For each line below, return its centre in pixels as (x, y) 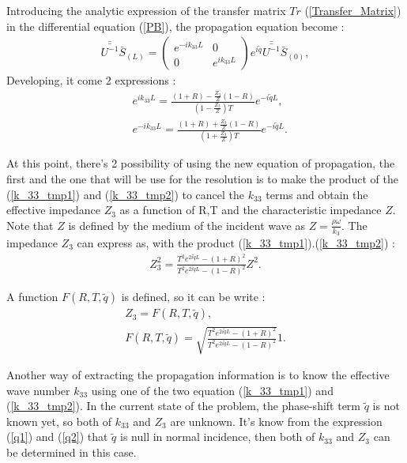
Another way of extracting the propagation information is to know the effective (198, 375)
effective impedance (53, 210)
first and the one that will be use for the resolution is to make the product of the (202, 178)
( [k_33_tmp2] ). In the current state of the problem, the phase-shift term (184, 406)
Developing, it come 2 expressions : (91, 80)
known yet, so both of (59, 421)
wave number (38, 390)
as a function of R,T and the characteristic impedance (251, 210)
